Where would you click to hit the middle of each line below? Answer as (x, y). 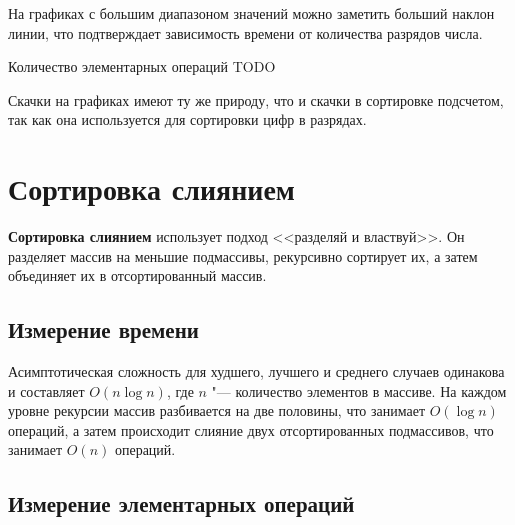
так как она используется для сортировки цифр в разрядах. (187, 119)
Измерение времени (103, 329)
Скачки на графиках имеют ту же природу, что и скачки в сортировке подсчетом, (256, 99)
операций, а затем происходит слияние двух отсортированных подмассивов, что (251, 429)
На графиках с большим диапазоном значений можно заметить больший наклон (251, 13)
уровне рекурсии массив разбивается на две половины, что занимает (217, 410)
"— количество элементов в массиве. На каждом (359, 390)
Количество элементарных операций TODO (142, 66)
